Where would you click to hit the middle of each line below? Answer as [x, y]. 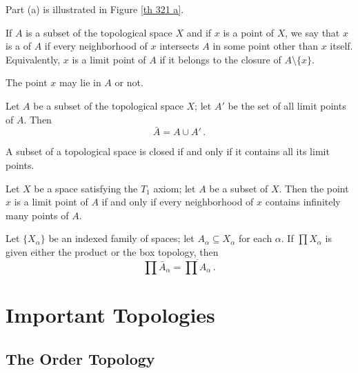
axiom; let [175, 188]
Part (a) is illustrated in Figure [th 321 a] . [95, 9]
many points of [37, 215]
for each [255, 238]
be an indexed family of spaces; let [121, 238]
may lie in [80, 82]
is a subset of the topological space [99, 32]
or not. [129, 82]
